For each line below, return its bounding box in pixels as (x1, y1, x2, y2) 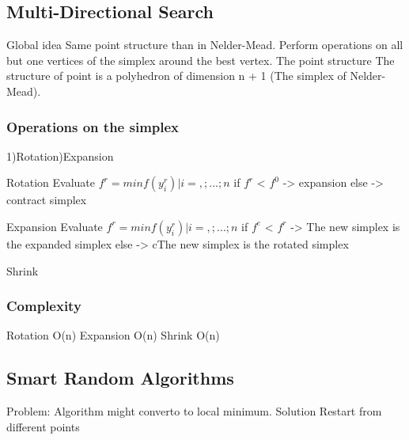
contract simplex (6, 192, 87, 208)
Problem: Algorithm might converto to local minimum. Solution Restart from (6, 403, 382, 419)
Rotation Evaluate (6, 174, 96, 191)
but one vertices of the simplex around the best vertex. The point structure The (6, 51, 395, 68)
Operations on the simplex (6, 116, 180, 136)
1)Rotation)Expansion (6, 147, 114, 164)
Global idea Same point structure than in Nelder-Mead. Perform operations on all (6, 36, 403, 53)
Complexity (6, 296, 81, 316)
